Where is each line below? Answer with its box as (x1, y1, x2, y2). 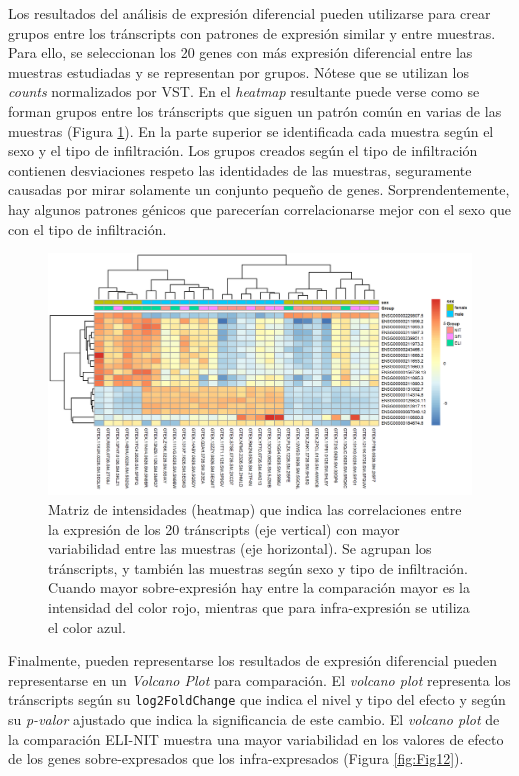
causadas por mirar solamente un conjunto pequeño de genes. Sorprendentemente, (8, 179, 510, 200)
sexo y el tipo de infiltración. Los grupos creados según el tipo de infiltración (8, 140, 478, 161)
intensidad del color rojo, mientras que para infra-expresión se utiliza (48, 596, 470, 617)
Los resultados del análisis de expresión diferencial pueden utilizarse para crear (8, 3, 491, 23)
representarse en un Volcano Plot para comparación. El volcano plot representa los (8, 669, 511, 690)
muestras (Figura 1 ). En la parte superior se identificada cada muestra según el (8, 120, 494, 141)
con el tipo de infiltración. (8, 218, 167, 239)
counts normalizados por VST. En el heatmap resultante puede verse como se (8, 81, 480, 102)
